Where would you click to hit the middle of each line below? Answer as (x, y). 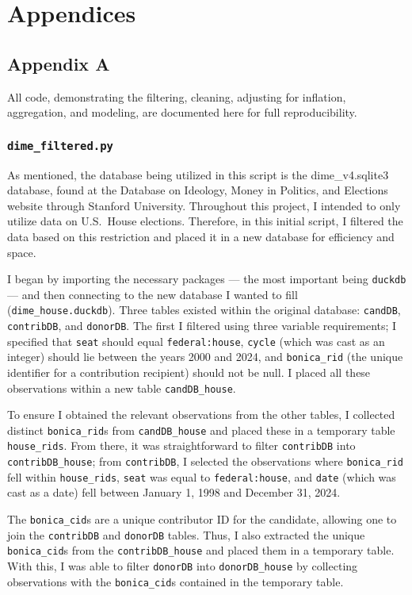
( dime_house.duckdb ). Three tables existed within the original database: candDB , (204, 310)
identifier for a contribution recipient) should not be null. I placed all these (189, 372)
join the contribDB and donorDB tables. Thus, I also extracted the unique (186, 534)
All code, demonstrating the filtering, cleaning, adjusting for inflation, (177, 96)
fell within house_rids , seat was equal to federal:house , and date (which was (202, 476)
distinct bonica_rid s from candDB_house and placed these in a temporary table (201, 430)
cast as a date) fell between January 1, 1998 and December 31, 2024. (174, 492)
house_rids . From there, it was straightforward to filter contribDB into (181, 445)
